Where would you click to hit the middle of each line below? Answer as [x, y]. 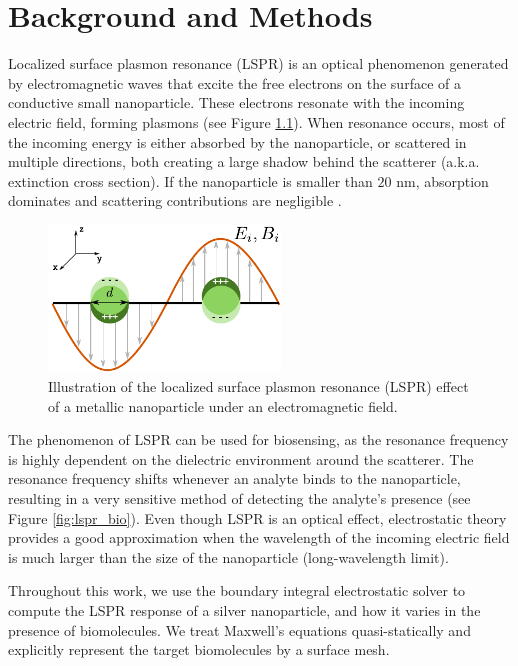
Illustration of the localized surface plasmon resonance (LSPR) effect [258, 386]
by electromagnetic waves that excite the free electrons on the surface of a [234, 82]
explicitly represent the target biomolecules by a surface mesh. [199, 649]
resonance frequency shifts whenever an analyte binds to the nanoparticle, [234, 478]
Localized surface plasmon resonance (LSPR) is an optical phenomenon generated [258, 63]
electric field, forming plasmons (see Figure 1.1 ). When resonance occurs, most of [256, 121]
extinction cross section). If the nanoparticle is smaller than [190, 180]
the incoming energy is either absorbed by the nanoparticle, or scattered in [237, 141]
